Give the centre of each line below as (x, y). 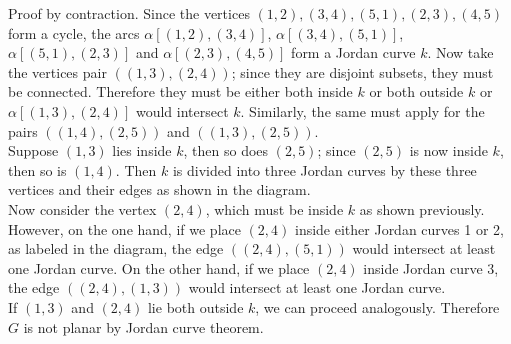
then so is (37, 169)
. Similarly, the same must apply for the (362, 110)
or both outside (416, 91)
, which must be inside (274, 208)
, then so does (226, 150)
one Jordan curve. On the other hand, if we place (159, 267)
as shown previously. (422, 208)
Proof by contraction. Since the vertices (129, 13)
